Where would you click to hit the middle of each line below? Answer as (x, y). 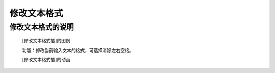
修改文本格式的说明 (42, 27)
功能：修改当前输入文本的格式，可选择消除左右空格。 (78, 50)
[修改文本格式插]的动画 (46, 59)
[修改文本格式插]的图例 (46, 41)
